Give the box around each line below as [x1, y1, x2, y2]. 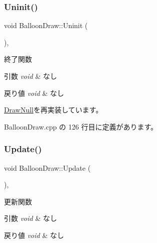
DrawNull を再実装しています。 [4, 104, 103, 115]
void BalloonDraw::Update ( [4, 162, 91, 173]
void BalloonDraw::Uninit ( [4, 20, 88, 31]
